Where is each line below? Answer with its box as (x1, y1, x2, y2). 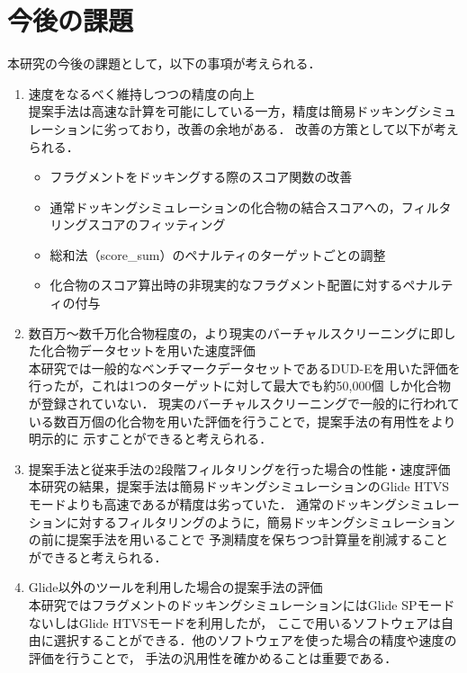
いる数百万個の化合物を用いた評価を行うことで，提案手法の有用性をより (28, 411, 456, 430)
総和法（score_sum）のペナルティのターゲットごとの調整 (49, 245, 386, 264)
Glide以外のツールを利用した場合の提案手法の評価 (28, 578, 323, 597)
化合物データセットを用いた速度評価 (40, 341, 256, 360)
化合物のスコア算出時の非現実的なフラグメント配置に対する (49, 275, 403, 294)
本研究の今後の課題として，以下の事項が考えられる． (7, 54, 321, 73)
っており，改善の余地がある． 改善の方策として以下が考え (116, 119, 459, 138)
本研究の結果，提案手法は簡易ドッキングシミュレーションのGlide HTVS (28, 477, 450, 496)
